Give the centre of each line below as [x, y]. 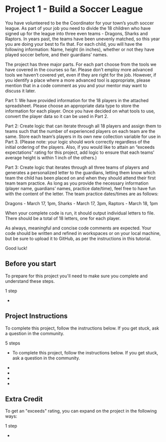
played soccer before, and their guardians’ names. [56, 55]
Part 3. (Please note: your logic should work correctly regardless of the [78, 142]
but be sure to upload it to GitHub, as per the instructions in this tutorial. [78, 238]
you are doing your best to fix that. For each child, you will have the [74, 44]
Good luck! [16, 248]
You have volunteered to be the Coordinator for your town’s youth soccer [80, 23]
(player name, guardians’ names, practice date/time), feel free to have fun [81, 188]
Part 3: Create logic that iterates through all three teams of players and [77, 167]
